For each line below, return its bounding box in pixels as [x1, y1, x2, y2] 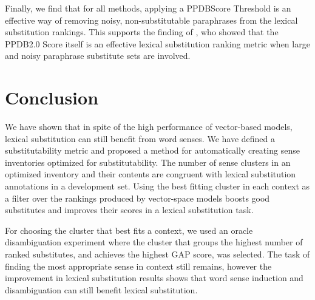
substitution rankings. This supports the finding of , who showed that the [5, 26, 279, 38]
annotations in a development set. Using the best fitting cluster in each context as [5, 180, 310, 193]
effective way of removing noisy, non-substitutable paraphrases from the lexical [5, 13, 298, 26]
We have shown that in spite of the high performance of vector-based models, [5, 120, 293, 133]
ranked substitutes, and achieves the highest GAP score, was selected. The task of [5, 248, 310, 261]
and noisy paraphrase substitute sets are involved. [5, 49, 191, 62]
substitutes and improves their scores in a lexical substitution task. [5, 203, 254, 216]
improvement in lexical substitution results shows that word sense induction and [5, 271, 303, 284]
